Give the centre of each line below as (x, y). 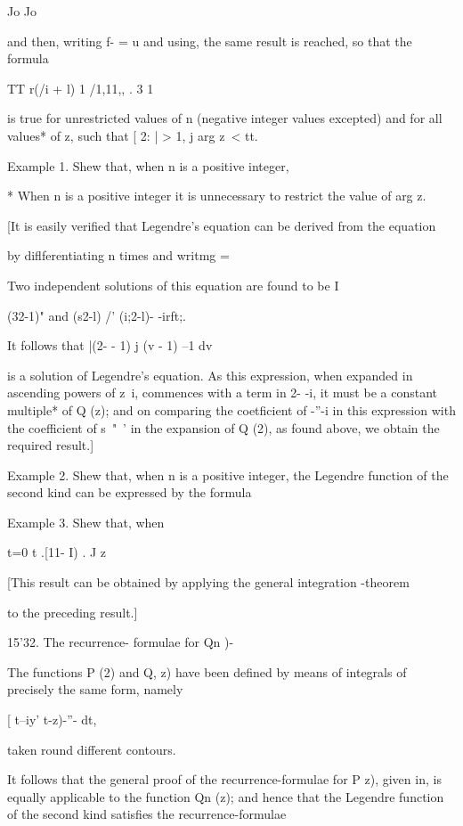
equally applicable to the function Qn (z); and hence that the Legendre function (226, 796)
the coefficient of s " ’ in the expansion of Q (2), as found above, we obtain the (223, 427)
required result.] (51, 445)
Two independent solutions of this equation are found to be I (173, 285)
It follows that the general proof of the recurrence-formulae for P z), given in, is (224, 779)
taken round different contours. (92, 749)
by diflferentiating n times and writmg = (118, 255)
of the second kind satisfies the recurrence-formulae (147, 814)
